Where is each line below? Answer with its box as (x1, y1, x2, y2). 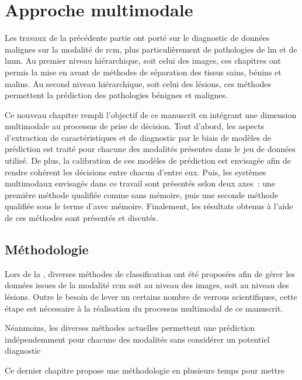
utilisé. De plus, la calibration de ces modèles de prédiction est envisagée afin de (5, 154, 291, 167)
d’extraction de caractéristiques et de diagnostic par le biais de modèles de (5, 131, 271, 143)
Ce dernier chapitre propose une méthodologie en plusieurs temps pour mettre (5, 364, 284, 376)
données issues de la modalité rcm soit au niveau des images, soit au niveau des (5, 279, 289, 291)
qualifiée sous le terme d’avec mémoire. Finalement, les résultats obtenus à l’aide (5, 200, 293, 212)
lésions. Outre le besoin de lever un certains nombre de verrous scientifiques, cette (5, 291, 297, 303)
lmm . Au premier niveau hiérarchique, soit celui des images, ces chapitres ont (5, 54, 281, 67)
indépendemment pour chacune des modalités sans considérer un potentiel (5, 333, 270, 345)
